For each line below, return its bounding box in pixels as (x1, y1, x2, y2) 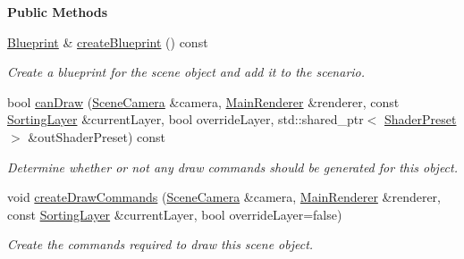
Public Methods (7, 3, 108, 21)
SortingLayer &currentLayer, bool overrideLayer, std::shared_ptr (7, 110, 364, 129)
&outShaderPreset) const (28, 127, 165, 146)
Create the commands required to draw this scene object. (7, 235, 314, 254)
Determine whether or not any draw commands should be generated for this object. (7, 157, 458, 176)
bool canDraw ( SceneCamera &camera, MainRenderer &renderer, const (7, 92, 400, 111)
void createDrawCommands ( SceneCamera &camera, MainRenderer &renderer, (7, 188, 442, 206)
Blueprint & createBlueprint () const (7, 32, 208, 51)
